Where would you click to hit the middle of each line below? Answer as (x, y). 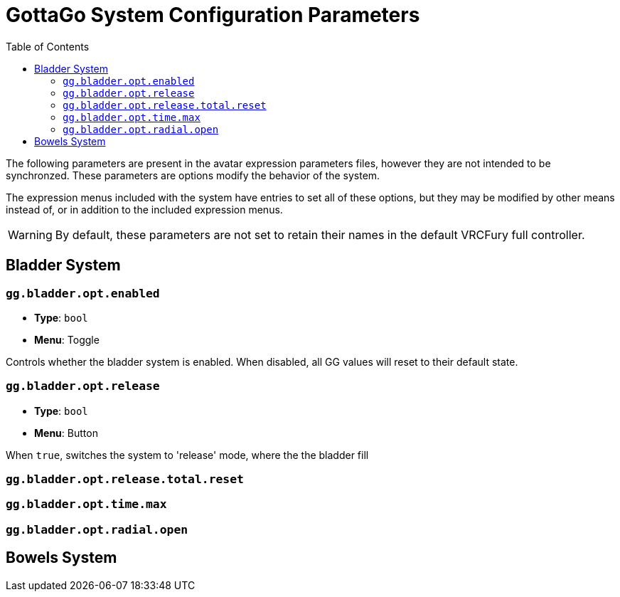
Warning (30, 234)
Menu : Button (66, 433)
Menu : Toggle (67, 339)
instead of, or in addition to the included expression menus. (144, 209)
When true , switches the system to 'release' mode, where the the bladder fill (187, 455)
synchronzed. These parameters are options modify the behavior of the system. (193, 175)
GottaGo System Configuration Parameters (213, 15)
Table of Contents (48, 46)
